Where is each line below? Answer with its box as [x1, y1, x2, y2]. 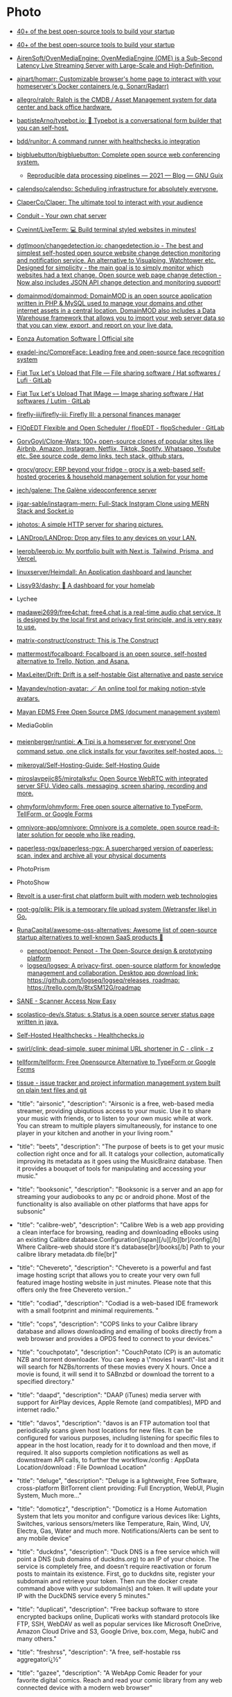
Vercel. [16, 554, 37, 562]
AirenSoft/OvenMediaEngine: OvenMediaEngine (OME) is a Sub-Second [16, 53, 223, 62]
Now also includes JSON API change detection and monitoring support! [16, 278, 221, 286]
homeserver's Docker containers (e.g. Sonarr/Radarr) [16, 82, 169, 90]
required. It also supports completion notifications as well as [16, 1448, 188, 1457]
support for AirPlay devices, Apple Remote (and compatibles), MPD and [16, 1398, 222, 1406]
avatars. [16, 694, 40, 702]
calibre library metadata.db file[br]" [16, 1250, 118, 1258]
